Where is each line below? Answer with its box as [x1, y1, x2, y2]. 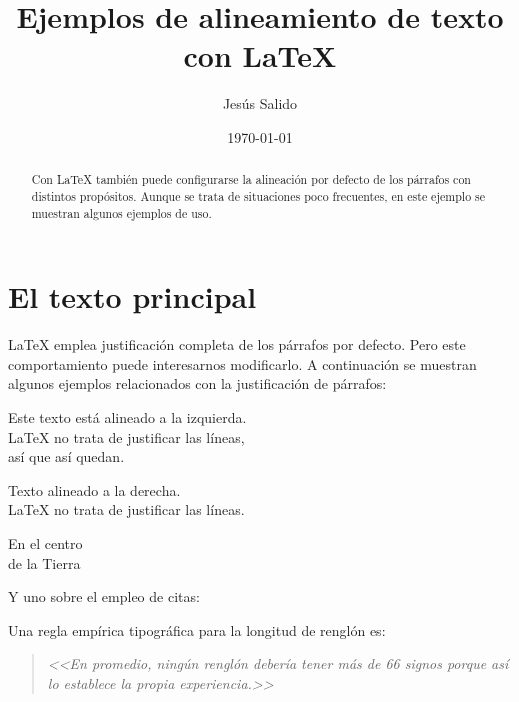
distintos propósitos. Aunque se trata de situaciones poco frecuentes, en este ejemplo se [31, 187, 486, 204]
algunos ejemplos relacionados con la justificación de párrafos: [8, 373, 387, 394]
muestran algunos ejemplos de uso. [31, 204, 212, 221]
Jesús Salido [222, 93, 298, 114]
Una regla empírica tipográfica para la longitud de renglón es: [8, 619, 386, 640]
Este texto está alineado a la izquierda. [8, 406, 247, 427]
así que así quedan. [8, 446, 125, 467]
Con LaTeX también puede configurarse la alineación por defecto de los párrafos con [31, 171, 471, 188]
